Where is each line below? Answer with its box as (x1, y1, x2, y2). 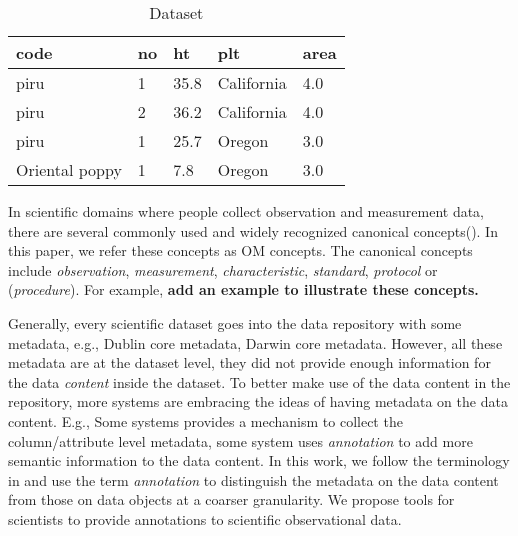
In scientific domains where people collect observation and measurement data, (8, 201, 484, 221)
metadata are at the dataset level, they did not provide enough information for (8, 352, 491, 373)
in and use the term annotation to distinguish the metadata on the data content (8, 469, 499, 490)
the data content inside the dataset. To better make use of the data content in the (8, 371, 511, 392)
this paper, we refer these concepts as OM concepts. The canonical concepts (8, 240, 473, 261)
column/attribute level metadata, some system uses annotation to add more (8, 430, 473, 451)
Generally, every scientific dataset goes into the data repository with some (8, 312, 462, 333)
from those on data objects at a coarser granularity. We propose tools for (8, 489, 455, 510)
